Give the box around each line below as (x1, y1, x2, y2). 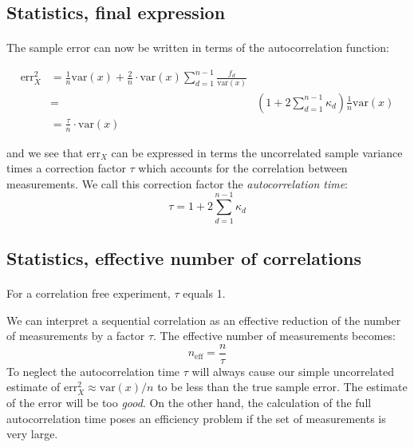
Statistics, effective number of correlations (6, 246, 362, 270)
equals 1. (183, 284, 226, 301)
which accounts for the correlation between (138, 160, 348, 176)
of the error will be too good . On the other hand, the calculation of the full (6, 394, 372, 411)
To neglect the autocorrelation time (6, 362, 180, 379)
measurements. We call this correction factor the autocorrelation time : (6, 175, 349, 192)
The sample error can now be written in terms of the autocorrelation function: (6, 39, 389, 56)
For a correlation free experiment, (6, 284, 171, 301)
